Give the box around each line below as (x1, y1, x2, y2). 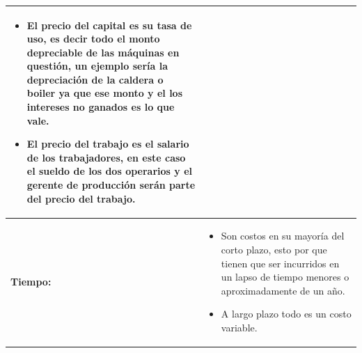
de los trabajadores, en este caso (26, 150, 186, 164)
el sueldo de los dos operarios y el (26, 164, 192, 178)
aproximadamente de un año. (221, 283, 345, 297)
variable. (221, 320, 258, 335)
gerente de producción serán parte (26, 178, 196, 192)
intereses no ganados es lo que (26, 100, 175, 114)
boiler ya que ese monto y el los (26, 86, 183, 100)
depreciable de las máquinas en (26, 45, 180, 59)
